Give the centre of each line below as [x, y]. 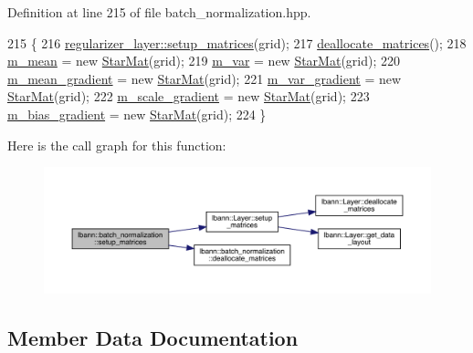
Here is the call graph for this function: [117, 145]
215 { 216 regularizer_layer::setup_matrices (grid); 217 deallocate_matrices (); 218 [237, 42]
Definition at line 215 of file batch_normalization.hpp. [159, 12]
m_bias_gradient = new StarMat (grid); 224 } [137, 114]
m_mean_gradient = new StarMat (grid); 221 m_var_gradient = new [205, 78]
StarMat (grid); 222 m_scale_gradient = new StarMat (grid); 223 [189, 96]
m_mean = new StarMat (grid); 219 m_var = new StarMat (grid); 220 [204, 61]
